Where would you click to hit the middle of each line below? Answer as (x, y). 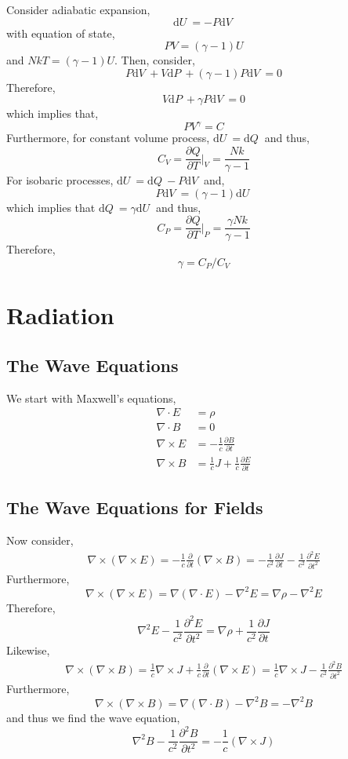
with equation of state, (61, 33)
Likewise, (28, 650)
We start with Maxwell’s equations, (91, 398)
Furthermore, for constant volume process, (108, 138)
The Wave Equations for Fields (135, 507)
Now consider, (40, 540)
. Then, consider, (155, 60)
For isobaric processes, (60, 180)
